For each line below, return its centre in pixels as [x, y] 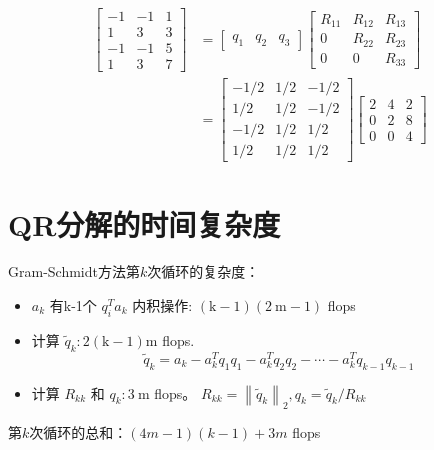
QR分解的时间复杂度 [144, 223]
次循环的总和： [78, 432]
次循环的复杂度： [203, 271]
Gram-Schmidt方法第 [74, 271]
